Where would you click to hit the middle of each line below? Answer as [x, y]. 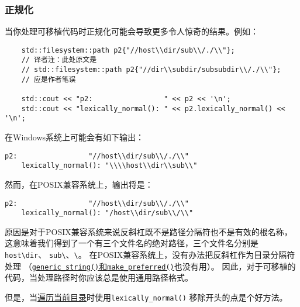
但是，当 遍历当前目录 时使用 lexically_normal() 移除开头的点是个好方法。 [146, 297]
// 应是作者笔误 [49, 79]
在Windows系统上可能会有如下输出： [75, 137]
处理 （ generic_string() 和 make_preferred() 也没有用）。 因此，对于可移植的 [150, 266]
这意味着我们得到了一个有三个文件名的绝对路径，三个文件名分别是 [132, 243]
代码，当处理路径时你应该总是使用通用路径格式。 [99, 277]
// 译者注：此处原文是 [59, 60]
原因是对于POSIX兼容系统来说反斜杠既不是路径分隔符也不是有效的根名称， [149, 231]
